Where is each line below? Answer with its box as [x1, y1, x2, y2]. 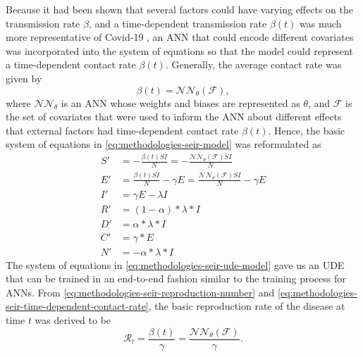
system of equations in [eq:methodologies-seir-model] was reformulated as [6, 137, 321, 151]
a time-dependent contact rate [6, 57, 136, 72]
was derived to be [35, 312, 111, 327]
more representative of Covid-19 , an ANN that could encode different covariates [6, 30, 354, 44]
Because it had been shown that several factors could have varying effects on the [6, 2, 353, 16]
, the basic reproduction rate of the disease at [148, 299, 345, 313]
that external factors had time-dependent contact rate [6, 123, 239, 137]
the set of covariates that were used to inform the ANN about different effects [6, 109, 342, 124]
